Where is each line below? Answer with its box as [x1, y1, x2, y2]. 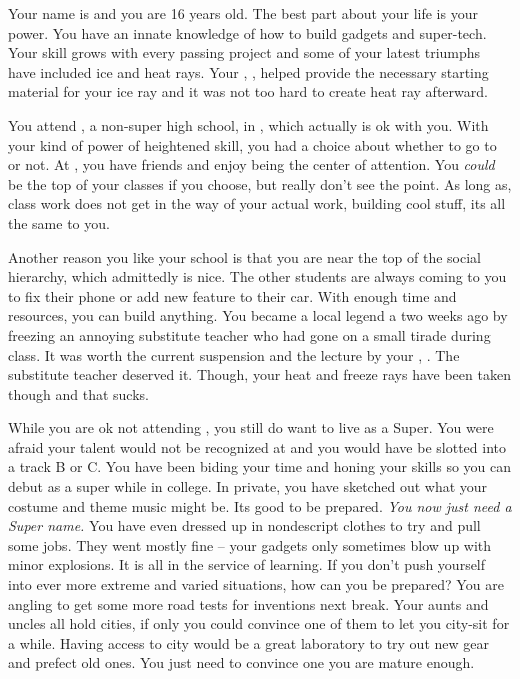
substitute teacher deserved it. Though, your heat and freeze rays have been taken [8, 364, 511, 385]
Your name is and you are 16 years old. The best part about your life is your [8, 3, 478, 23]
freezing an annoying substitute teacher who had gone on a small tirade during [8, 324, 491, 345]
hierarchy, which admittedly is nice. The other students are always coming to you [8, 266, 507, 287]
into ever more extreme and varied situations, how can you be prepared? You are [8, 574, 504, 595]
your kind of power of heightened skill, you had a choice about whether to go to [8, 134, 497, 155]
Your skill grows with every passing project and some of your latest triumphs [8, 42, 481, 63]
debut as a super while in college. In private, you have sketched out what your [8, 476, 488, 497]
